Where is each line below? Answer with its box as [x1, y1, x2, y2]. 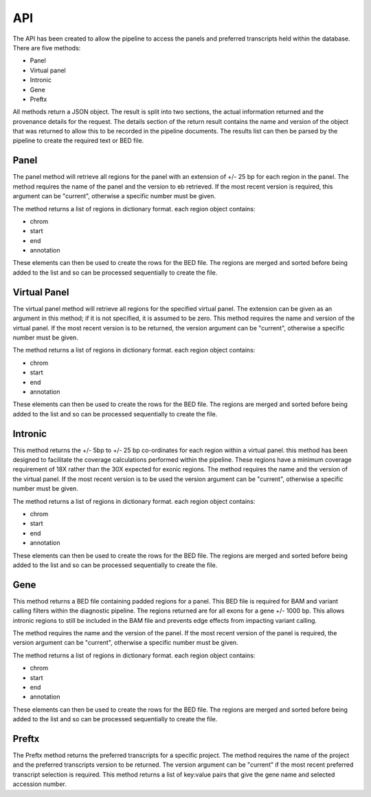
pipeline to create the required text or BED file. [12, 136, 144, 145]
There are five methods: [12, 43, 81, 52]
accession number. [12, 780, 67, 788]
